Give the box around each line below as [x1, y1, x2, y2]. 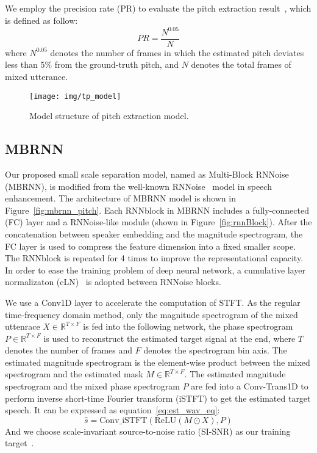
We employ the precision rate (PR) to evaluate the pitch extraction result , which [5, 2, 312, 14]
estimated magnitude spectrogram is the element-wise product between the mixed [5, 355, 310, 368]
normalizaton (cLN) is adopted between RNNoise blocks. [5, 275, 221, 288]
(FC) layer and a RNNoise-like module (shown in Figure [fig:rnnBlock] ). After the [5, 216, 312, 228]
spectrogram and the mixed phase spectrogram [5, 380, 180, 393]
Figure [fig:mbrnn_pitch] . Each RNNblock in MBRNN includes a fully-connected [5, 203, 309, 216]
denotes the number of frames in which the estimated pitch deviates [50, 46, 304, 59]
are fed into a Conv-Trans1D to [191, 380, 308, 393]
